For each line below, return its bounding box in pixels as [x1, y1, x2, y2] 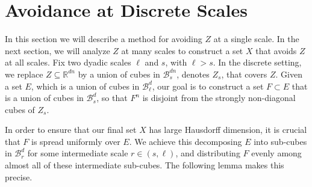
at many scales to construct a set [121, 44, 243, 57]
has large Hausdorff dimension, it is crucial [149, 123, 307, 136]
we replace [5, 67, 43, 80]
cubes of [5, 103, 35, 115]
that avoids [255, 44, 297, 57]
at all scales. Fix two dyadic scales [5, 56, 131, 69]
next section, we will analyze [5, 44, 110, 57]
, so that [96, 91, 128, 104]
